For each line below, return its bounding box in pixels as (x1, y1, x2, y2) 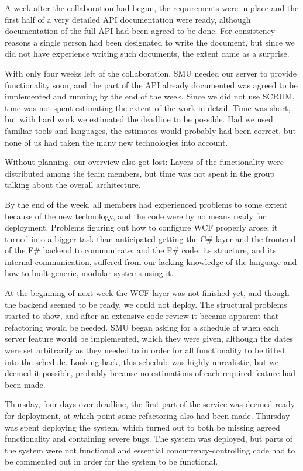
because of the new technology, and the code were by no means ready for (5, 209, 266, 222)
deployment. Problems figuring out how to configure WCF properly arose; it (5, 221, 278, 233)
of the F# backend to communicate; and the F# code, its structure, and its (5, 244, 277, 256)
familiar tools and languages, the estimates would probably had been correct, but (5, 124, 296, 136)
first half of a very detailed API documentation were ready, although (5, 13, 251, 25)
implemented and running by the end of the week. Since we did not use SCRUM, (5, 90, 295, 102)
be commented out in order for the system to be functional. (5, 455, 218, 467)
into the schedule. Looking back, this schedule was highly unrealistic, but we (5, 355, 279, 367)
